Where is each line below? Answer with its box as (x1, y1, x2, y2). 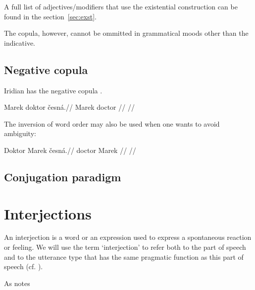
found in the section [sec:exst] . (4, 11, 97, 21)
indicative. (4, 37, 36, 48)
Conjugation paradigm (4, 169, 121, 184)
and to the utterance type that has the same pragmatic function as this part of (4, 251, 244, 262)
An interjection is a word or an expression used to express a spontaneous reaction (4, 232, 252, 242)
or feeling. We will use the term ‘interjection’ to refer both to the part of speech (4, 242, 246, 252)
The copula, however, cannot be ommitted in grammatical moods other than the (4, 28, 249, 38)
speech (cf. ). (4, 261, 43, 272)
